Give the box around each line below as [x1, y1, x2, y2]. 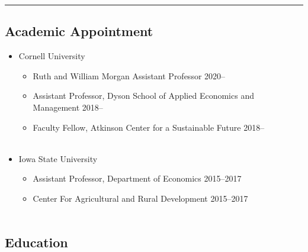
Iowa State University [18, 152, 98, 164]
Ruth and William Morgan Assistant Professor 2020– [33, 69, 226, 82]
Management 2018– [33, 101, 103, 113]
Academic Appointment [5, 22, 153, 40]
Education [5, 232, 68, 251]
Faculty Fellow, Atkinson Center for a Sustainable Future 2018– [33, 121, 265, 133]
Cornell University [18, 50, 85, 62]
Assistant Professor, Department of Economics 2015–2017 [33, 172, 242, 185]
